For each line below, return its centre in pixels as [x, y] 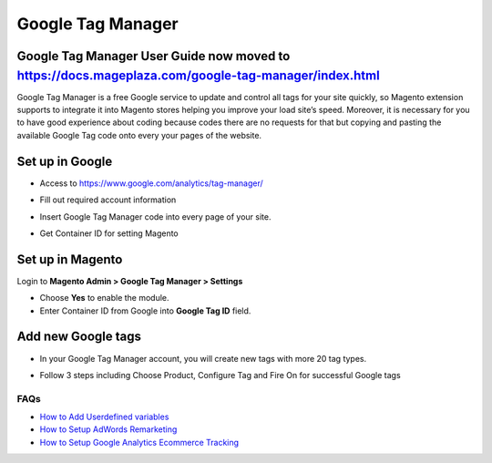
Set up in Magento [70, 259]
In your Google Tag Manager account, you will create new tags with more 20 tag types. [203, 358]
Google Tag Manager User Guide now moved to [154, 56]
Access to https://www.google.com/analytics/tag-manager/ [151, 183]
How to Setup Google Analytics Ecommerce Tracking [139, 442]
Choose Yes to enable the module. [104, 298]
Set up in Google [65, 161]
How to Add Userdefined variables [104, 417]
